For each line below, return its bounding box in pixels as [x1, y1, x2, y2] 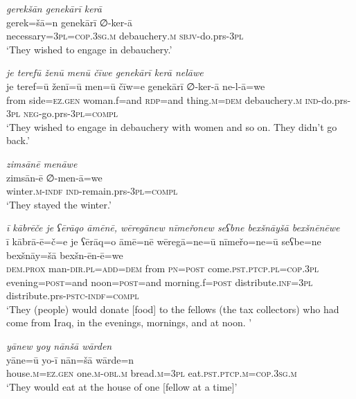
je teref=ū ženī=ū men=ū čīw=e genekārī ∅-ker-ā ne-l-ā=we [6, 78, 265, 93]
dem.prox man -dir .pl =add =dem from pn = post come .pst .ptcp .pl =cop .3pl [6, 261, 319, 276]
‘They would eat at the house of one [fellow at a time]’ [6, 379, 238, 393]
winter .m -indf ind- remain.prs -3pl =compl [6, 184, 178, 198]
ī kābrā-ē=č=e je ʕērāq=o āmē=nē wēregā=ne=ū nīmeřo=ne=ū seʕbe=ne [6, 233, 321, 248]
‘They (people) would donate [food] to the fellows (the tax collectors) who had [6, 301, 339, 316]
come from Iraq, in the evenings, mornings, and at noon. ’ [6, 315, 252, 330]
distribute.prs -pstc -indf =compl [6, 288, 139, 303]
